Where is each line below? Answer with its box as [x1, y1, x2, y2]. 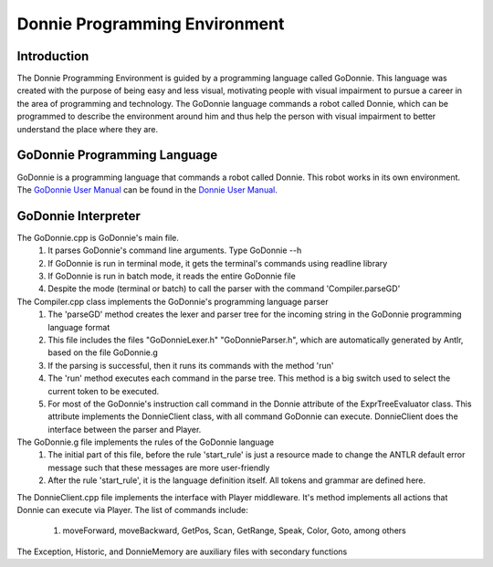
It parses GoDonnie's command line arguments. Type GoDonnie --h [47, 245, 302, 256]
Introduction [16, 48, 89, 64]
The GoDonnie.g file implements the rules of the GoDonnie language [16, 436, 274, 447]
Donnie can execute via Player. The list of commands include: [16, 505, 248, 516]
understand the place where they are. [16, 123, 159, 134]
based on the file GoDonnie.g [47, 347, 159, 358]
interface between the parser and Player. [47, 424, 202, 435]
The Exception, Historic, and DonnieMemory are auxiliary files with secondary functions [16, 546, 348, 557]
